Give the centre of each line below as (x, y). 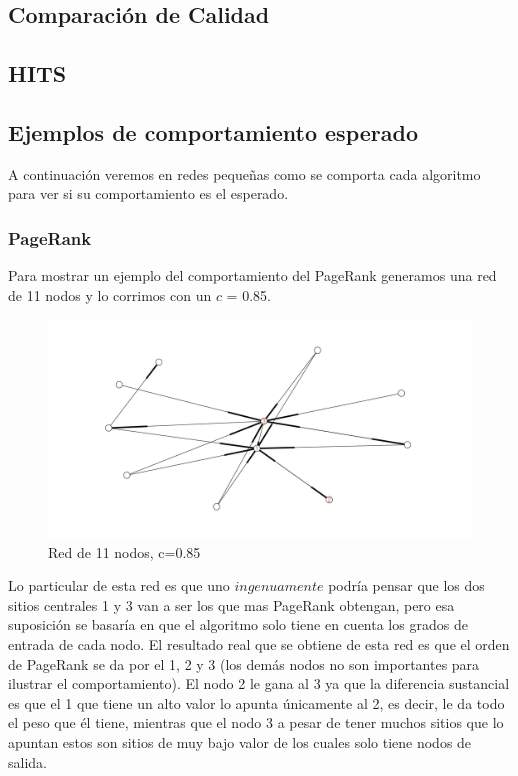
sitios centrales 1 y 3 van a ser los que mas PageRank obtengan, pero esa (231, 604)
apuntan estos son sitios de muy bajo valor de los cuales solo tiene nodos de (240, 741)
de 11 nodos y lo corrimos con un (110, 294)
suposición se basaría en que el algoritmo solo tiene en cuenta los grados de (238, 624)
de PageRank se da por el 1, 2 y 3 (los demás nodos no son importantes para (244, 663)
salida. (27, 761)
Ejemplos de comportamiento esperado (213, 131)
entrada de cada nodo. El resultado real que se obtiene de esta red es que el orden (259, 643)
